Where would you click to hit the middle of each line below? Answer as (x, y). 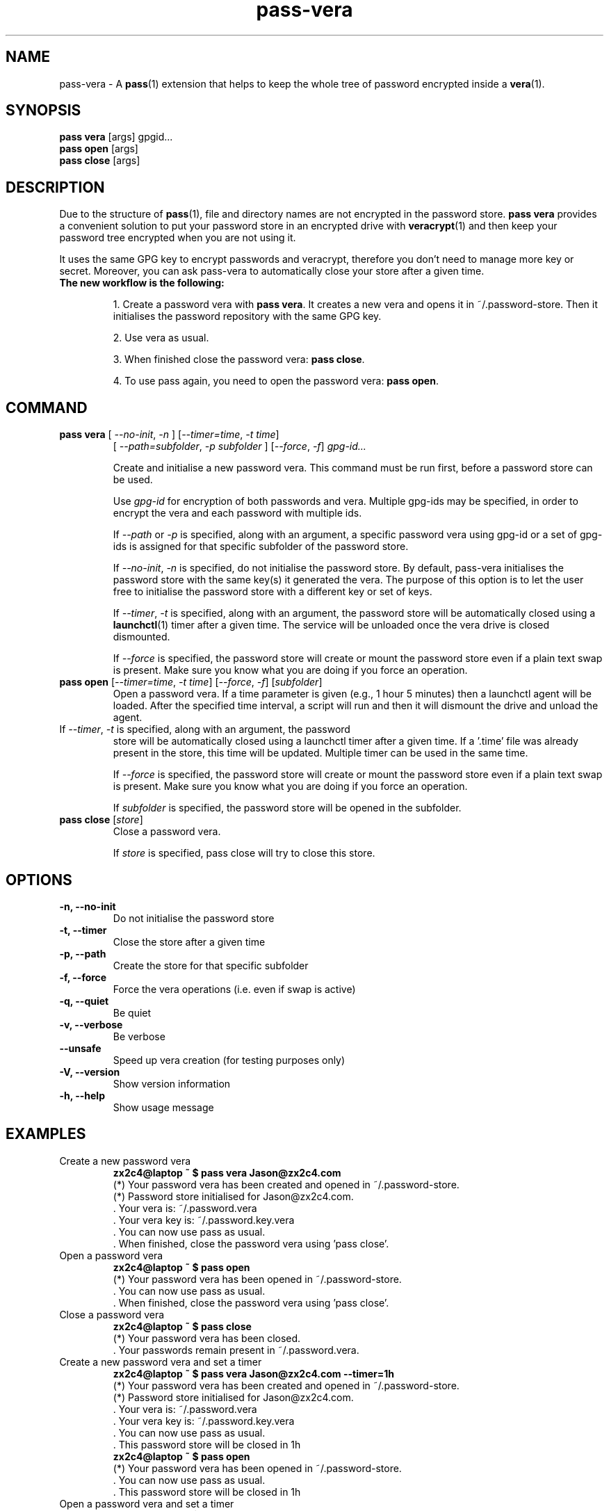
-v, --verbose (91, 1024)
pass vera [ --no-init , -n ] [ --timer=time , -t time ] (169, 435)
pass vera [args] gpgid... (116, 137)
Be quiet (132, 1012)
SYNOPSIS (43, 111)
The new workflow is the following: (142, 283)
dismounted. (141, 637)
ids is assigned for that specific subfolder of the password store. (261, 547)
